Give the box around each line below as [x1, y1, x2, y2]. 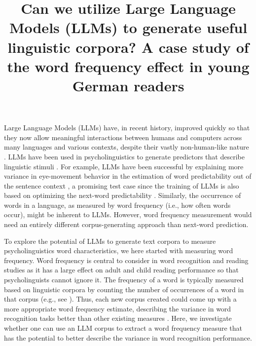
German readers [72, 75, 184, 95]
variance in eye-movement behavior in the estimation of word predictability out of [4, 171, 252, 181]
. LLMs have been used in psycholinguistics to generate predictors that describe [4, 151, 245, 161]
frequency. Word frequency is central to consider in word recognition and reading [4, 255, 249, 265]
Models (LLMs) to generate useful [9, 17, 248, 38]
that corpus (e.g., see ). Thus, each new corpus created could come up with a [4, 294, 237, 304]
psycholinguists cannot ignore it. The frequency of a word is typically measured [4, 274, 244, 285]
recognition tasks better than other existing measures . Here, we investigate [4, 313, 232, 323]
